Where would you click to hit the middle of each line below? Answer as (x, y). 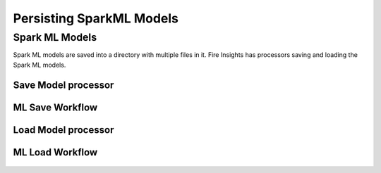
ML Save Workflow (55, 107)
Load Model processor (64, 130)
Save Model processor (64, 85)
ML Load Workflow (55, 152)
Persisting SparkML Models (96, 18)
